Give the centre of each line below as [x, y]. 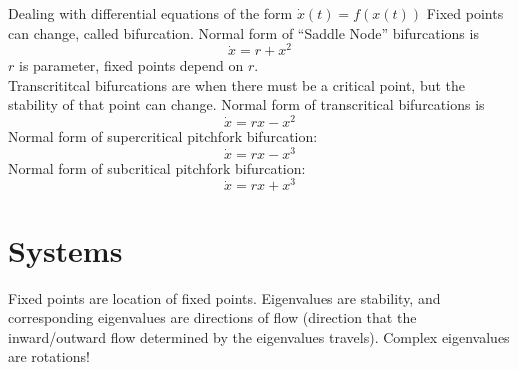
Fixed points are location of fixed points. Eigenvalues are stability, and [224, 297]
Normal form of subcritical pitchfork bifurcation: [157, 167]
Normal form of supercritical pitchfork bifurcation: [163, 136]
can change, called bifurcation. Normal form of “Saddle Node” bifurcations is [243, 32]
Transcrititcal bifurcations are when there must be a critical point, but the [237, 84]
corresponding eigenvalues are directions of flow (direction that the [212, 317]
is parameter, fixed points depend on [131, 65]
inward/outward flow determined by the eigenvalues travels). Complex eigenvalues [259, 336]
